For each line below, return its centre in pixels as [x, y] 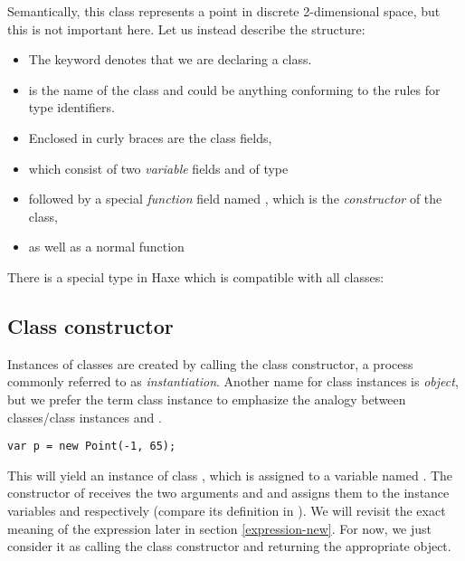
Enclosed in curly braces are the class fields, [150, 137]
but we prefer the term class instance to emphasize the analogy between [207, 399]
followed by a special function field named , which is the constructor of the [235, 199]
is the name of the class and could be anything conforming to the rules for [234, 89]
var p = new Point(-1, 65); [92, 447]
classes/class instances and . [85, 417]
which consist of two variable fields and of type [158, 168]
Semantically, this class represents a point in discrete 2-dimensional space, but [224, 11]
